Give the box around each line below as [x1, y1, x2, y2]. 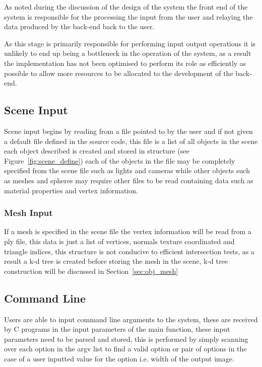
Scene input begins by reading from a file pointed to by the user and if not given [4, 125, 253, 136]
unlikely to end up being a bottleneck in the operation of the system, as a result [4, 48, 251, 58]
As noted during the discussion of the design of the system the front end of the [4, 2, 248, 12]
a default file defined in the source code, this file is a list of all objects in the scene [4, 135, 258, 146]
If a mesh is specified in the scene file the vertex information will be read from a [4, 226, 251, 237]
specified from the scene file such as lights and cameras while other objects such [4, 165, 250, 176]
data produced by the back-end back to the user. [4, 21, 155, 32]
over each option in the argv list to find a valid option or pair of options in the [4, 343, 247, 354]
